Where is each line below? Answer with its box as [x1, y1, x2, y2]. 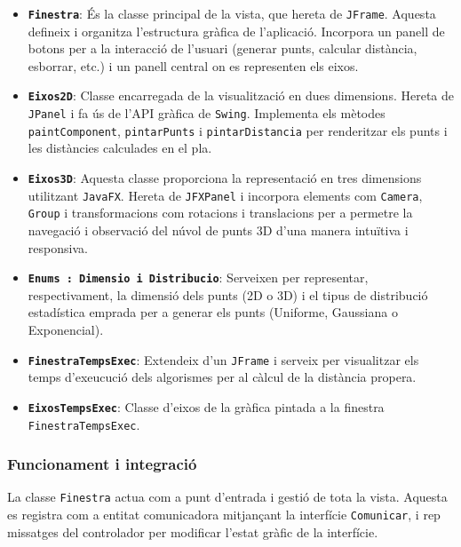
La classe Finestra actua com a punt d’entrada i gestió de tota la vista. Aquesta [7, 488, 448, 506]
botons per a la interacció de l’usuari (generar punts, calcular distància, [28, 39, 417, 58]
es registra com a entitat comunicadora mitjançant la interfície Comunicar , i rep [7, 505, 441, 524]
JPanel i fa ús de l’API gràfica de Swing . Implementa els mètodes [28, 104, 385, 123]
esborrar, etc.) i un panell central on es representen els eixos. [28, 56, 359, 75]
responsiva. [28, 238, 88, 257]
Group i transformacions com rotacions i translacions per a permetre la [28, 203, 413, 222]
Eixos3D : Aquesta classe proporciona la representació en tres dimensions [28, 169, 422, 186]
